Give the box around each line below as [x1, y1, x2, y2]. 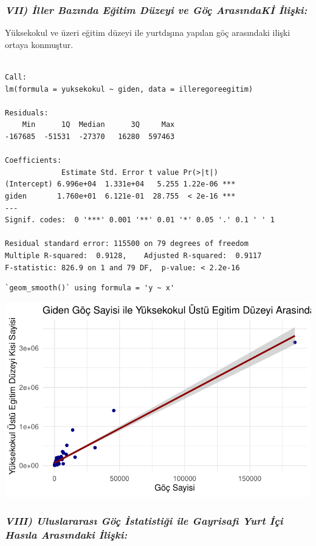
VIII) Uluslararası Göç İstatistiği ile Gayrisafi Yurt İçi [5, 513, 283, 528]
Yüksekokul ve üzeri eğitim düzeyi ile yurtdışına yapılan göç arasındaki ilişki [5, 26, 290, 39]
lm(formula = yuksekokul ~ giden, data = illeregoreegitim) [5, 84, 253, 94]
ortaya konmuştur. [5, 38, 74, 50]
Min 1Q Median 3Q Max [22, 120, 175, 129]
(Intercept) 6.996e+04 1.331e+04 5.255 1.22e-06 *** [5, 180, 236, 189]
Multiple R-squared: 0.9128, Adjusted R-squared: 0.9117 [5, 251, 262, 260]
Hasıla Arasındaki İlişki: [5, 527, 128, 542]
